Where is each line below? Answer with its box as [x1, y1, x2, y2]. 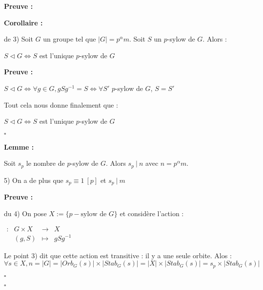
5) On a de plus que [4, 175, 63, 185]
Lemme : [4, 141, 34, 152]
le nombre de [26, 158, 65, 168]
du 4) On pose [4, 208, 47, 218]
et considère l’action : [120, 208, 184, 218]
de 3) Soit [4, 34, 33, 44]
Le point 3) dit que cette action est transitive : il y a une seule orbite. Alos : [4, 250, 232, 260]
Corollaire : [4, 17, 43, 27]
